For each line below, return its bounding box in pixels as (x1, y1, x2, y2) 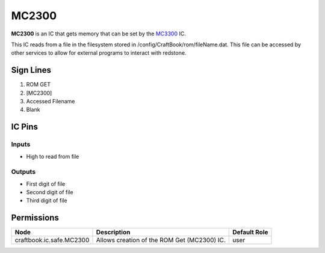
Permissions (11, 213, 60, 223)
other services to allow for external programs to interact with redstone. (11, 49, 187, 56)
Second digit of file (26, 189, 73, 196)
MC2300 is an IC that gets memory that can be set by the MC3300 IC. (11, 30, 186, 37)
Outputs (11, 168, 36, 176)
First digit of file (26, 180, 66, 187)
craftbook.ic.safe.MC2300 (14, 236, 90, 245)
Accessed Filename (26, 98, 75, 105)
